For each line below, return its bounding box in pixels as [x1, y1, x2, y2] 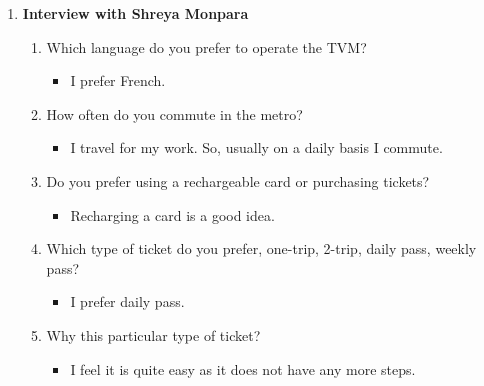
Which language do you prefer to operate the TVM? [46, 36, 367, 57]
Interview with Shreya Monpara [22, 3, 249, 23]
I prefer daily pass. [70, 291, 185, 312]
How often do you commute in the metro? [46, 103, 303, 124]
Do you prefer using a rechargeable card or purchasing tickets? [46, 170, 430, 191]
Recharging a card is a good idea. [70, 204, 275, 225]
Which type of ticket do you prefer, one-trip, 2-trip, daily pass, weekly [46, 238, 477, 259]
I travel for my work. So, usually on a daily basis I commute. [70, 137, 443, 158]
